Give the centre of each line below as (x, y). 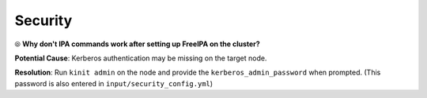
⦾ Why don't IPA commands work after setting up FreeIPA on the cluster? (137, 44)
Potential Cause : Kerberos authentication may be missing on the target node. (141, 58)
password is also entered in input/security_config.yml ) (114, 83)
